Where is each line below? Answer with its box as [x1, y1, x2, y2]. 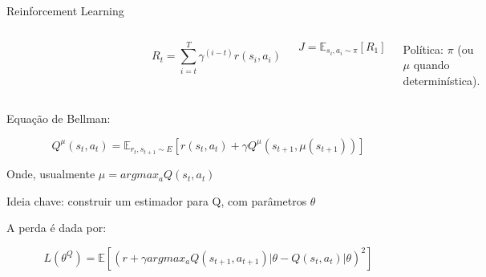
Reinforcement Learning [6, 2, 124, 18]
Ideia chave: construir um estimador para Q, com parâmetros [6, 192, 307, 209]
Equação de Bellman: [6, 110, 111, 127]
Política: [403, 40, 443, 57]
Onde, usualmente [6, 165, 95, 182]
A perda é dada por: [6, 219, 107, 236]
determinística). [403, 71, 480, 88]
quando [413, 56, 450, 73]
